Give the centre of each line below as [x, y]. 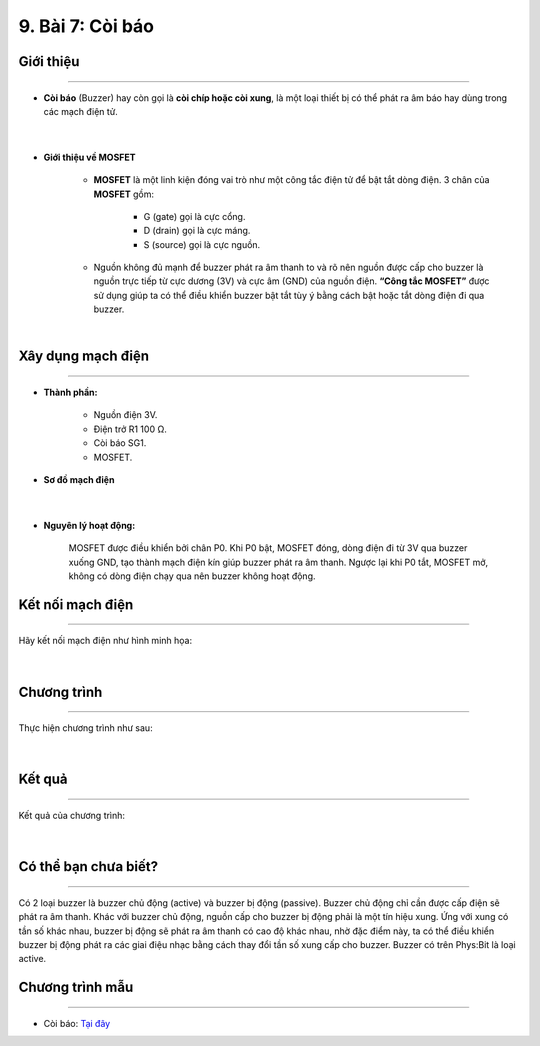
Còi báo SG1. [120, 443]
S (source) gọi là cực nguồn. [202, 244]
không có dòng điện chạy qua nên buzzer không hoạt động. [192, 576]
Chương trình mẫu [76, 987]
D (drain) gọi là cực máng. [197, 231]
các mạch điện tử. [81, 111]
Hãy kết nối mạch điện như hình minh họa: [105, 641]
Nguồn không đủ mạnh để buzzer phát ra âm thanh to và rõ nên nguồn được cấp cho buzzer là [288, 267]
